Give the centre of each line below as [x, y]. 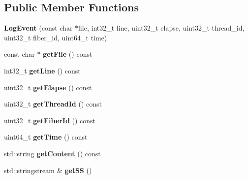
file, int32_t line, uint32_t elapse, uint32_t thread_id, [161, 28]
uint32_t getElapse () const [48, 87]
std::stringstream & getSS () [48, 170]
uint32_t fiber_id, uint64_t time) [56, 37]
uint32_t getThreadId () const [53, 104]
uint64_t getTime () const [46, 137]
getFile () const [68, 54]
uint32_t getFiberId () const [50, 120]
